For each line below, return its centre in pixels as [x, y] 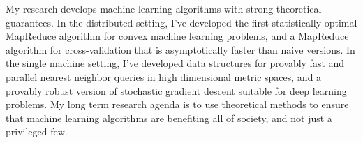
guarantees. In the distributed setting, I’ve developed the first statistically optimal [181, 22]
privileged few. [37, 131]
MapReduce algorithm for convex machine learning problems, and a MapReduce [177, 36]
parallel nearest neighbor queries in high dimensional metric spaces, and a [164, 76]
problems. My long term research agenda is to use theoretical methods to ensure [177, 104]
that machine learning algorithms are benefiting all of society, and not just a [169, 118]
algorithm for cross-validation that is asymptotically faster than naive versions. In [180, 49]
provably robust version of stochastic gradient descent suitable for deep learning [176, 90]
